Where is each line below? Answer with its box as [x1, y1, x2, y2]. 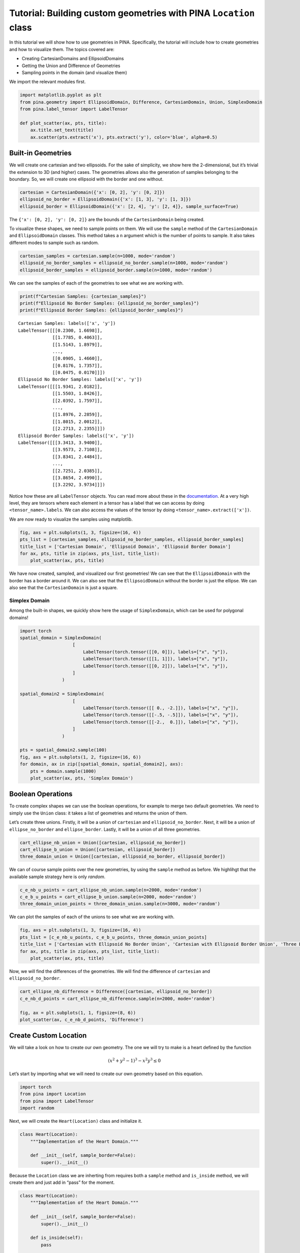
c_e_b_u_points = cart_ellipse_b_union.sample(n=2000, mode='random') [19, 894, 197, 900]
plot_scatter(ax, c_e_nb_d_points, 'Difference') [19, 1016, 144, 1022]
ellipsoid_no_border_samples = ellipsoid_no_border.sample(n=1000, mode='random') [19, 260, 228, 266]
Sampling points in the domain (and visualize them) [21, 69, 127, 75]
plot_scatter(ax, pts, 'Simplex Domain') [30, 775, 133, 781]
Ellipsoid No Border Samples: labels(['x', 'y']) [18, 376, 142, 382]
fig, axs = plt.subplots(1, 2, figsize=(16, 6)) [19, 754, 141, 760]
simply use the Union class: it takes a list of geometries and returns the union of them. [9, 810, 187, 816]
